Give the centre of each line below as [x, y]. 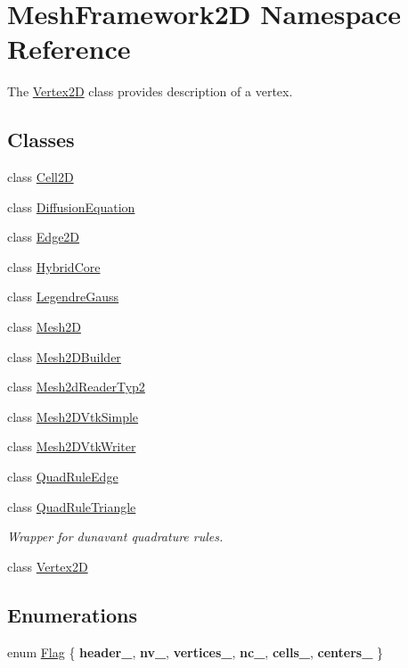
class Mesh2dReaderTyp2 [76, 387]
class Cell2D [41, 177]
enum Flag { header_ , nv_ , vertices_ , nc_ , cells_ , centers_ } [195, 652]
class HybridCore [54, 266]
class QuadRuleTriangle [72, 506]
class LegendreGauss [63, 297]
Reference [69, 49]
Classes [41, 140]
